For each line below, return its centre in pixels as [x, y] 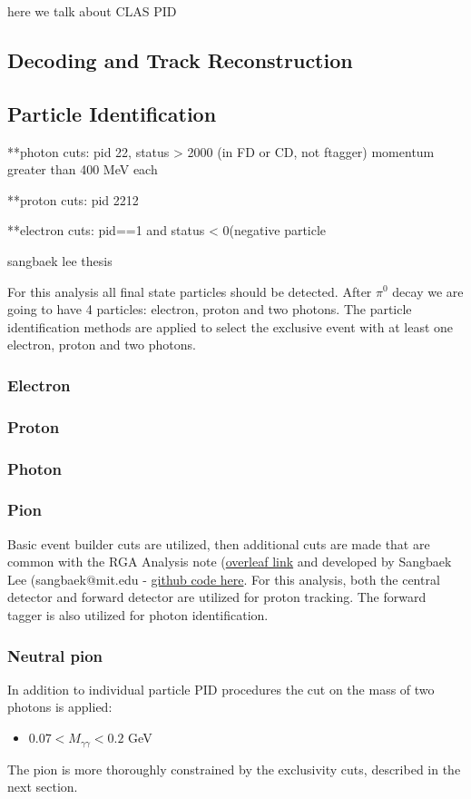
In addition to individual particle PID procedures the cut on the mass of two [221, 689]
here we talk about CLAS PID [92, 11]
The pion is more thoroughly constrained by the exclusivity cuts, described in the [234, 769]
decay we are [428, 291]
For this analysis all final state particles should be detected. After [190, 291]
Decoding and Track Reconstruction [180, 59]
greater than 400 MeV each [83, 169]
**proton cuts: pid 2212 [73, 199]
